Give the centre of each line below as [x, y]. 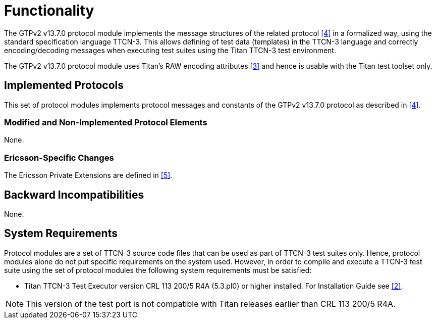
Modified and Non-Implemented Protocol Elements [106, 122]
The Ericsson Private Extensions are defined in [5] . [88, 175]
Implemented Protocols [64, 85]
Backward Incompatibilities [74, 195]
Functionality [49, 11]
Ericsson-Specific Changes [59, 157]
